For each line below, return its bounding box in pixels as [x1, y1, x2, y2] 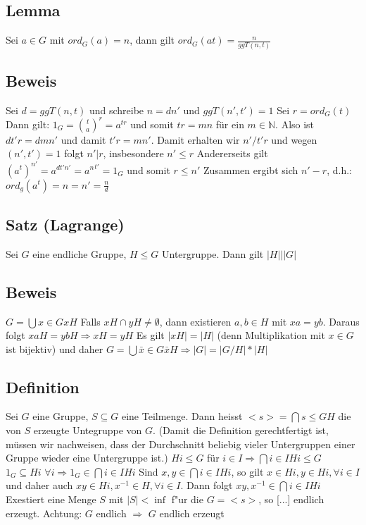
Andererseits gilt [196, 146, 268, 161]
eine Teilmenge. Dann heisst [121, 409, 243, 424]
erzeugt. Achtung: [6, 505, 82, 520]
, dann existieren [159, 314, 232, 328]
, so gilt [231, 464, 264, 478]
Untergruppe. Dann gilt [162, 246, 264, 261]
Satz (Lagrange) [6, 213, 125, 235]
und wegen [271, 132, 317, 147]
